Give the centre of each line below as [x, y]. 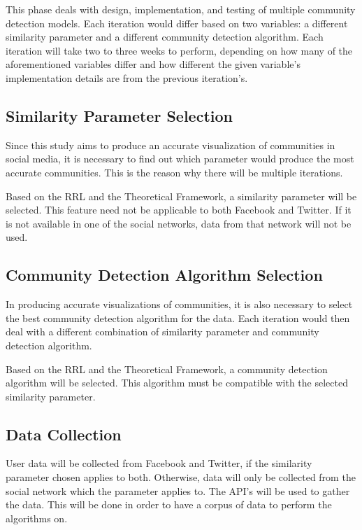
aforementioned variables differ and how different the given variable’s [153, 64]
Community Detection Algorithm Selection [164, 275]
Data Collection [64, 434]
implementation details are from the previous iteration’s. [127, 77]
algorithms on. [37, 518]
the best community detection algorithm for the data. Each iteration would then [178, 318]
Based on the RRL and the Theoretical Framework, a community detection [167, 369]
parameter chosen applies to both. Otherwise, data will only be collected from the [181, 477]
